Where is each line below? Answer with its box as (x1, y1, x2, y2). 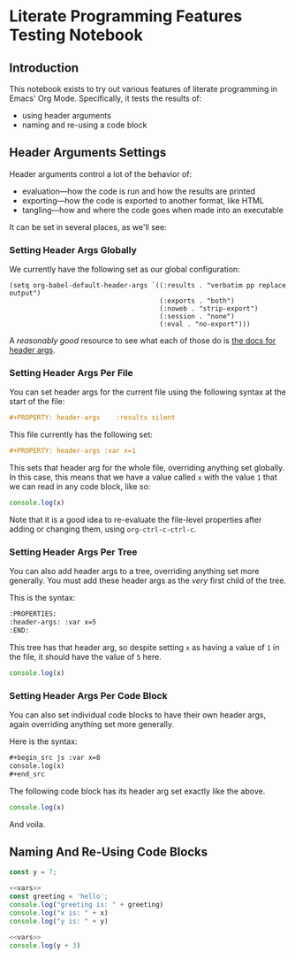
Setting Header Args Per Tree (9, 546, 138, 558)
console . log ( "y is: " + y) (9, 917, 109, 925)
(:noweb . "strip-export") (159, 304, 259, 313)
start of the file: (9, 396, 65, 407)
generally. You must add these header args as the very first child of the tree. (9, 575, 287, 586)
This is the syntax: (9, 593, 76, 603)
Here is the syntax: (9, 736, 78, 747)
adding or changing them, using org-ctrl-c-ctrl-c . (9, 524, 197, 534)
